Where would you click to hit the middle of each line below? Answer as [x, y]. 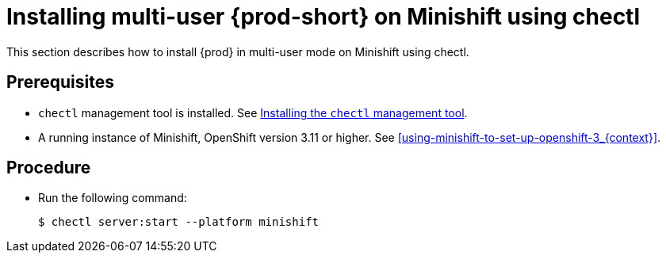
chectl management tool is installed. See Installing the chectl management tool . [253, 112]
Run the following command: [113, 198]
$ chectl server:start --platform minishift [179, 222]
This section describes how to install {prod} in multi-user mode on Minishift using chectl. [238, 51]
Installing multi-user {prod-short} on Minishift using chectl [323, 17]
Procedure [49, 168]
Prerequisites [60, 82]
